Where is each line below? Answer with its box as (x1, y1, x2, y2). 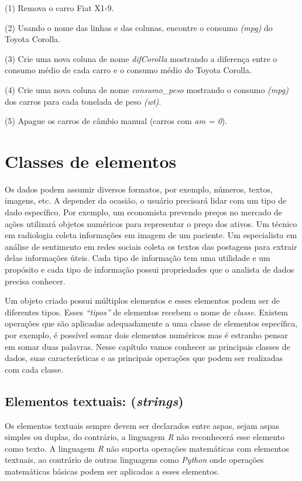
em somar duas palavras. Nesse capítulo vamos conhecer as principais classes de (5, 340, 290, 352)
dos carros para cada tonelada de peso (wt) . (5, 95, 162, 107)
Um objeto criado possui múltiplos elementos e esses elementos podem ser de (5, 294, 280, 307)
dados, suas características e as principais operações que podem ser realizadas (5, 352, 283, 364)
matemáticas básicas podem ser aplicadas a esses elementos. (5, 465, 219, 477)
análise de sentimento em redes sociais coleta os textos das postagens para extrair (5, 240, 297, 252)
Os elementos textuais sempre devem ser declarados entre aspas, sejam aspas (5, 419, 280, 431)
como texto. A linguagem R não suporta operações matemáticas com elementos (5, 442, 289, 454)
